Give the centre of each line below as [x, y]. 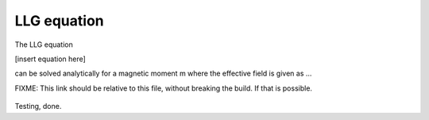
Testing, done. [38, 106]
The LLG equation [44, 45]
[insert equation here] [50, 59]
